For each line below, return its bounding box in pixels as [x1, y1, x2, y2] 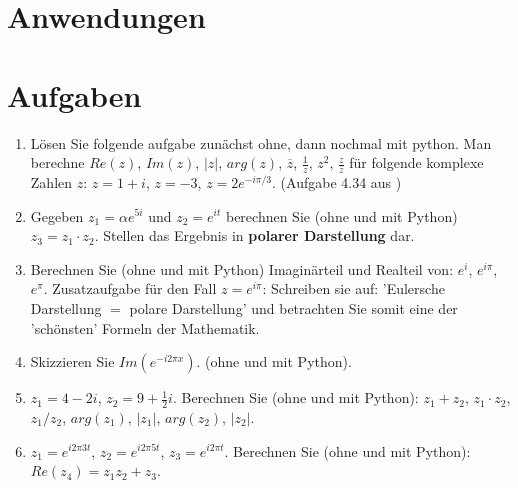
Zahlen [30, 171, 73, 192]
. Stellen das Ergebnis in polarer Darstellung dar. [94, 225, 415, 246]
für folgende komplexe [349, 152, 484, 173]
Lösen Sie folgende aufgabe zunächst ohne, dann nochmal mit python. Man [30, 132, 492, 153]
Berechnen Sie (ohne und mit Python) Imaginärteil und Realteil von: [30, 258, 454, 279]
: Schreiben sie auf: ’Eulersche [262, 278, 445, 299]
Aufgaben [7, 74, 142, 115]
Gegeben [30, 205, 84, 226]
